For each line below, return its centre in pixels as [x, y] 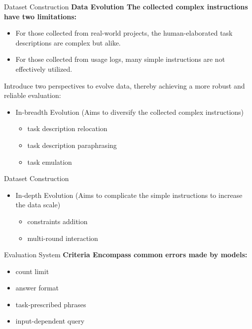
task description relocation [67, 128]
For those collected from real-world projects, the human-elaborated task [124, 33]
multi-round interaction [63, 238]
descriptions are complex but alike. [68, 42]
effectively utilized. [44, 69]
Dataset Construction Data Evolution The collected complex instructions [126, 6]
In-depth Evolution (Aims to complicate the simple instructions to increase [129, 195]
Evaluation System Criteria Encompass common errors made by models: [126, 255]
